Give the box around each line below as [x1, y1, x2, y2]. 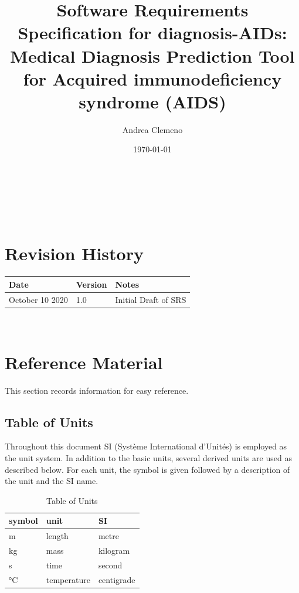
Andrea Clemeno [122, 123, 183, 135]
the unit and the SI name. [5, 475, 98, 487]
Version [76, 278, 107, 290]
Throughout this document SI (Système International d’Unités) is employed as [5, 440, 287, 452]
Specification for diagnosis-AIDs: [18, 21, 287, 45]
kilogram [98, 544, 130, 556]
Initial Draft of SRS [115, 293, 186, 305]
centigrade [98, 573, 135, 585]
